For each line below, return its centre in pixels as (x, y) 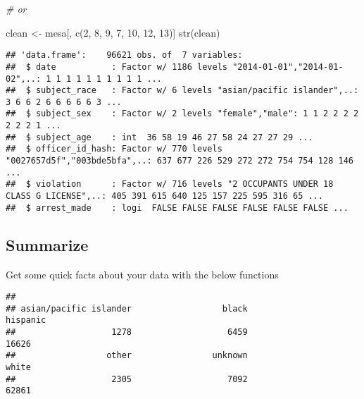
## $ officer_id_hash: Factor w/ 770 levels (114, 149)
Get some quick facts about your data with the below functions (142, 274)
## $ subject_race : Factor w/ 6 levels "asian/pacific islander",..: (182, 91)
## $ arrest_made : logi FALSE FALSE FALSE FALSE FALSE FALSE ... (177, 208)
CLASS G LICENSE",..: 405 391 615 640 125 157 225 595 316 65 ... (165, 196)
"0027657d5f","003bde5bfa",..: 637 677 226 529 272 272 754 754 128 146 (180, 161)
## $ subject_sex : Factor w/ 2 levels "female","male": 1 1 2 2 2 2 (182, 114)
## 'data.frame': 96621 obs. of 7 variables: (124, 55)
